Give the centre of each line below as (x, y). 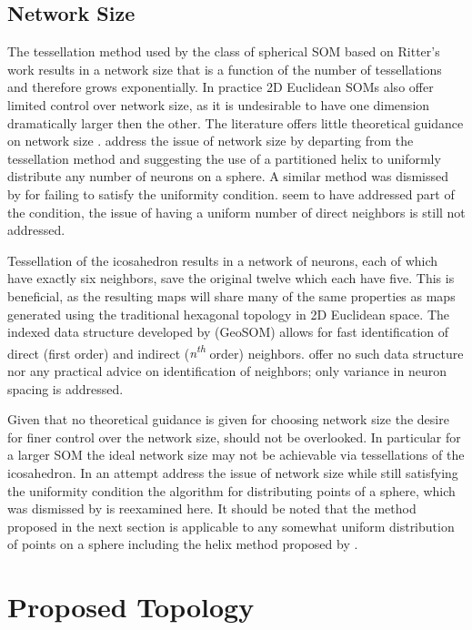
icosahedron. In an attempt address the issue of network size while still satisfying (233, 472)
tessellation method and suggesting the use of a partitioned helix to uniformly (224, 158)
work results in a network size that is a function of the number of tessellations (225, 69)
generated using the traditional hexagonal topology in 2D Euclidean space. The (228, 314)
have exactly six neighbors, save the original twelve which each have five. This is (231, 278)
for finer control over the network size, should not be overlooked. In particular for (234, 437)
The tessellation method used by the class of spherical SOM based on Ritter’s (224, 51)
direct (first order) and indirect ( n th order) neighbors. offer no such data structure (236, 351)
